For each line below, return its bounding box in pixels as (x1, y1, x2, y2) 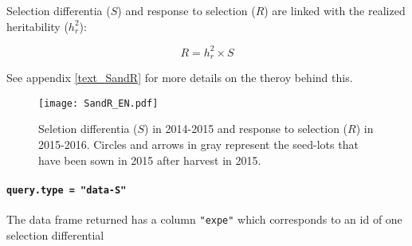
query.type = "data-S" (6, 184, 127, 196)
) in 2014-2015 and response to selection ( (144, 120, 348, 137)
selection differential (6, 226, 104, 243)
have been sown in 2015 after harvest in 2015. (38, 151, 261, 168)
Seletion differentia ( (38, 120, 138, 137)
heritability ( (6, 18, 69, 34)
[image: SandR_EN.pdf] (38, 97, 159, 109)
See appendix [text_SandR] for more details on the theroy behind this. (6, 69, 353, 86)
